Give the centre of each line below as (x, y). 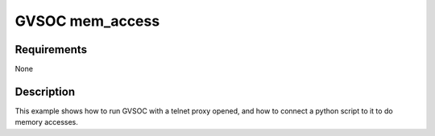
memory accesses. (46, 122)
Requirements (51, 49)
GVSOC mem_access (87, 21)
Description (45, 91)
